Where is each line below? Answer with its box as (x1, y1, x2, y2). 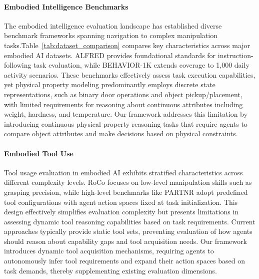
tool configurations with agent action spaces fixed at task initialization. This (4, 196, 238, 207)
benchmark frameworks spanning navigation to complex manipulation (4, 30, 217, 41)
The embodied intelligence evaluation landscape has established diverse (4, 20, 222, 31)
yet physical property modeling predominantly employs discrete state (4, 79, 215, 90)
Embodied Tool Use (4, 148, 73, 158)
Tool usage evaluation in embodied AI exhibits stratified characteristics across (4, 167, 243, 177)
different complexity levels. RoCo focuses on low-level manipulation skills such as (4, 177, 252, 187)
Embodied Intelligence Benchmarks (4, 1, 128, 12)
